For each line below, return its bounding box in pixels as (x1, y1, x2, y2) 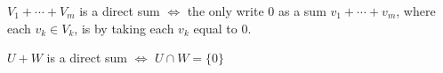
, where (396, 2, 436, 19)
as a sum (278, 2, 326, 19)
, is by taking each (74, 18, 174, 37)
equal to (193, 18, 238, 37)
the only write (187, 2, 264, 19)
